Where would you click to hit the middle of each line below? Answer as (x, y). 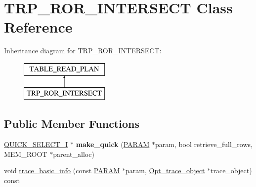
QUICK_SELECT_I (36, 144)
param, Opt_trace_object (165, 170)
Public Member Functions (72, 124)
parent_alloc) (74, 154)
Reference (38, 27)
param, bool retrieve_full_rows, (204, 144)
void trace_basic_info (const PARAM (62, 170)
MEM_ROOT (26, 154)
